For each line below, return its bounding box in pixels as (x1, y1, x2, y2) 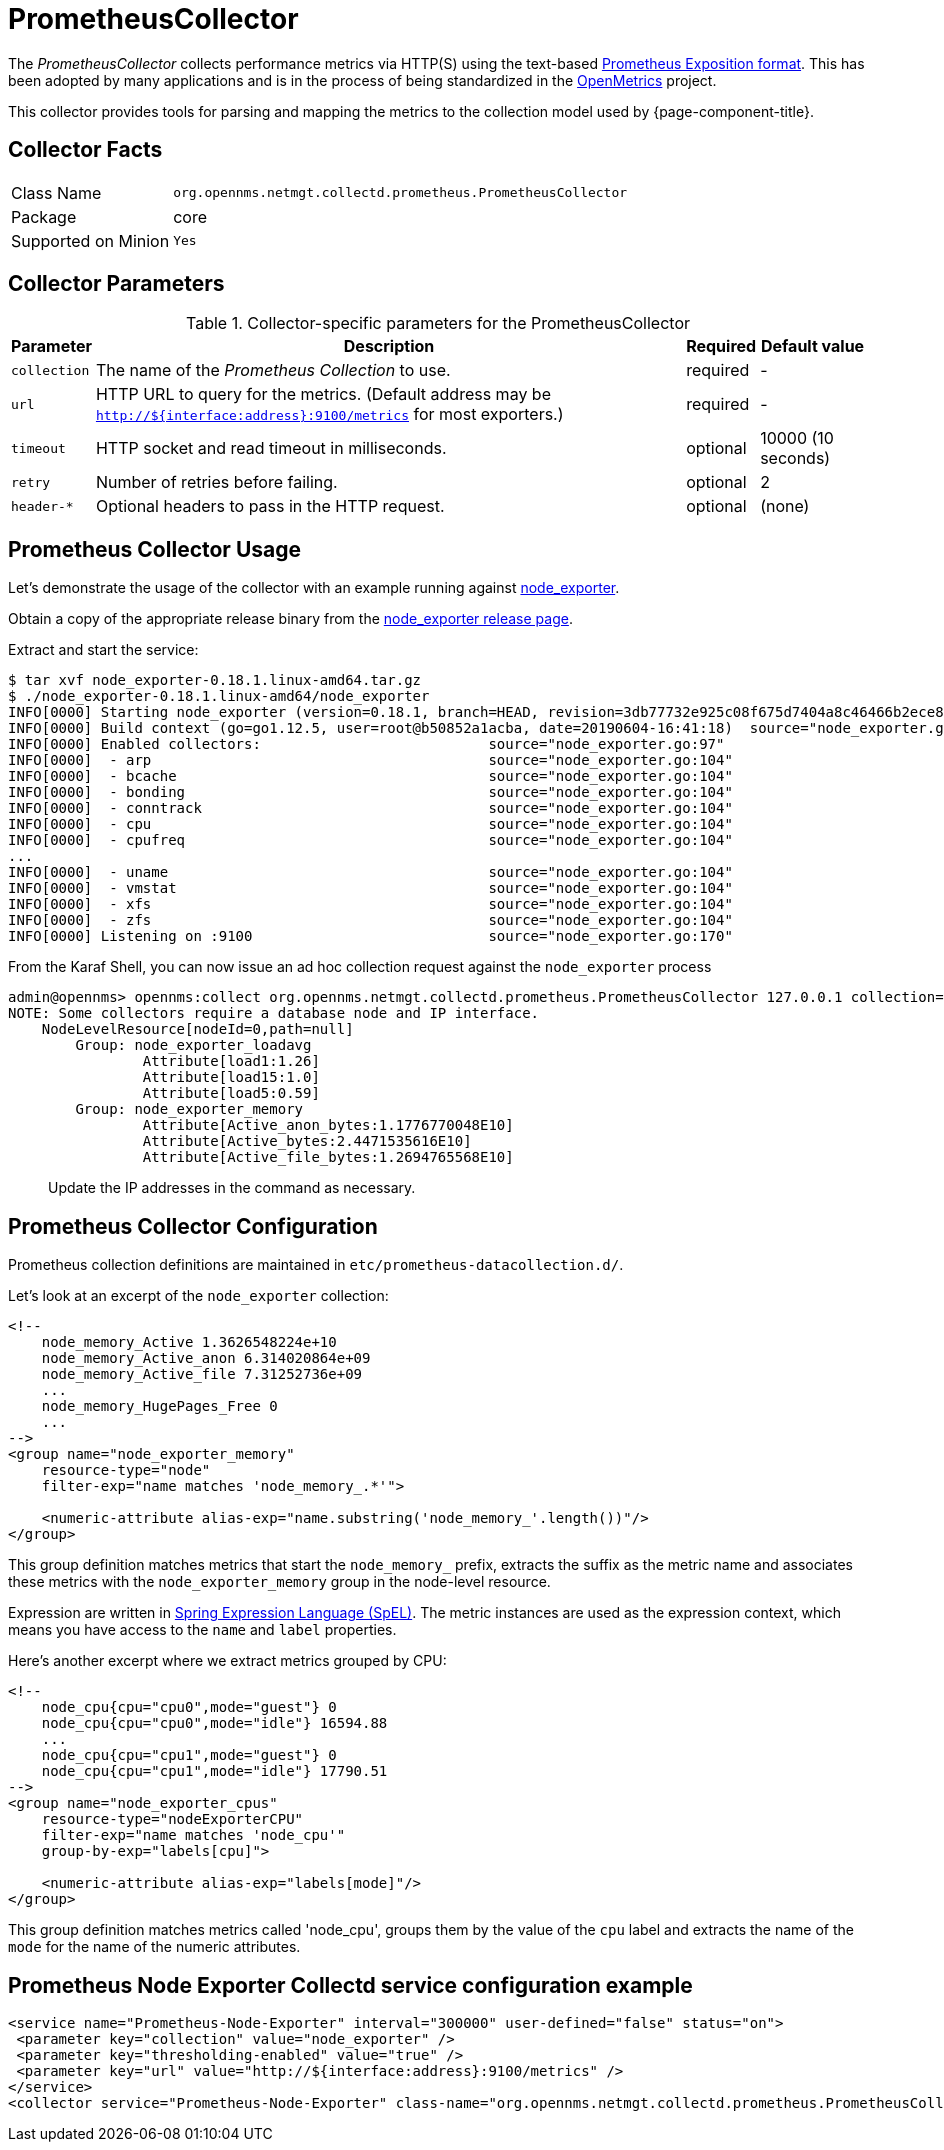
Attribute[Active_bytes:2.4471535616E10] (142, 1133, 472, 1150)
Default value (760, 336, 865, 357)
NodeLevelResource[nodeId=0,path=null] (41, 1021, 354, 1038)
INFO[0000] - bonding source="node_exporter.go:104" (8, 784, 733, 801)
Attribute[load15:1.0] (142, 1069, 320, 1086)
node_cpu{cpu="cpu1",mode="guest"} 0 (41, 1747, 337, 1764)
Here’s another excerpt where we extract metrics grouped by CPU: (8, 1652, 447, 1670)
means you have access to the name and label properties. (8, 1621, 397, 1639)
